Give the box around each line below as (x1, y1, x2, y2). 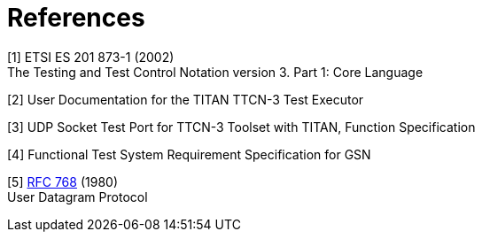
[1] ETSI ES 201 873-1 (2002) (7, 49, 175, 65)
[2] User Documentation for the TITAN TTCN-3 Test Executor (7, 91, 364, 107)
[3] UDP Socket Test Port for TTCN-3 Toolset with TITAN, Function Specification (7, 119, 476, 135)
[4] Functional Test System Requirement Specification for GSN (7, 146, 371, 162)
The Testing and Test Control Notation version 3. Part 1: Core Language (7, 64, 424, 80)
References (7, 3, 145, 33)
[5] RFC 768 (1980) (7, 173, 118, 189)
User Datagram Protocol (7, 189, 148, 204)
